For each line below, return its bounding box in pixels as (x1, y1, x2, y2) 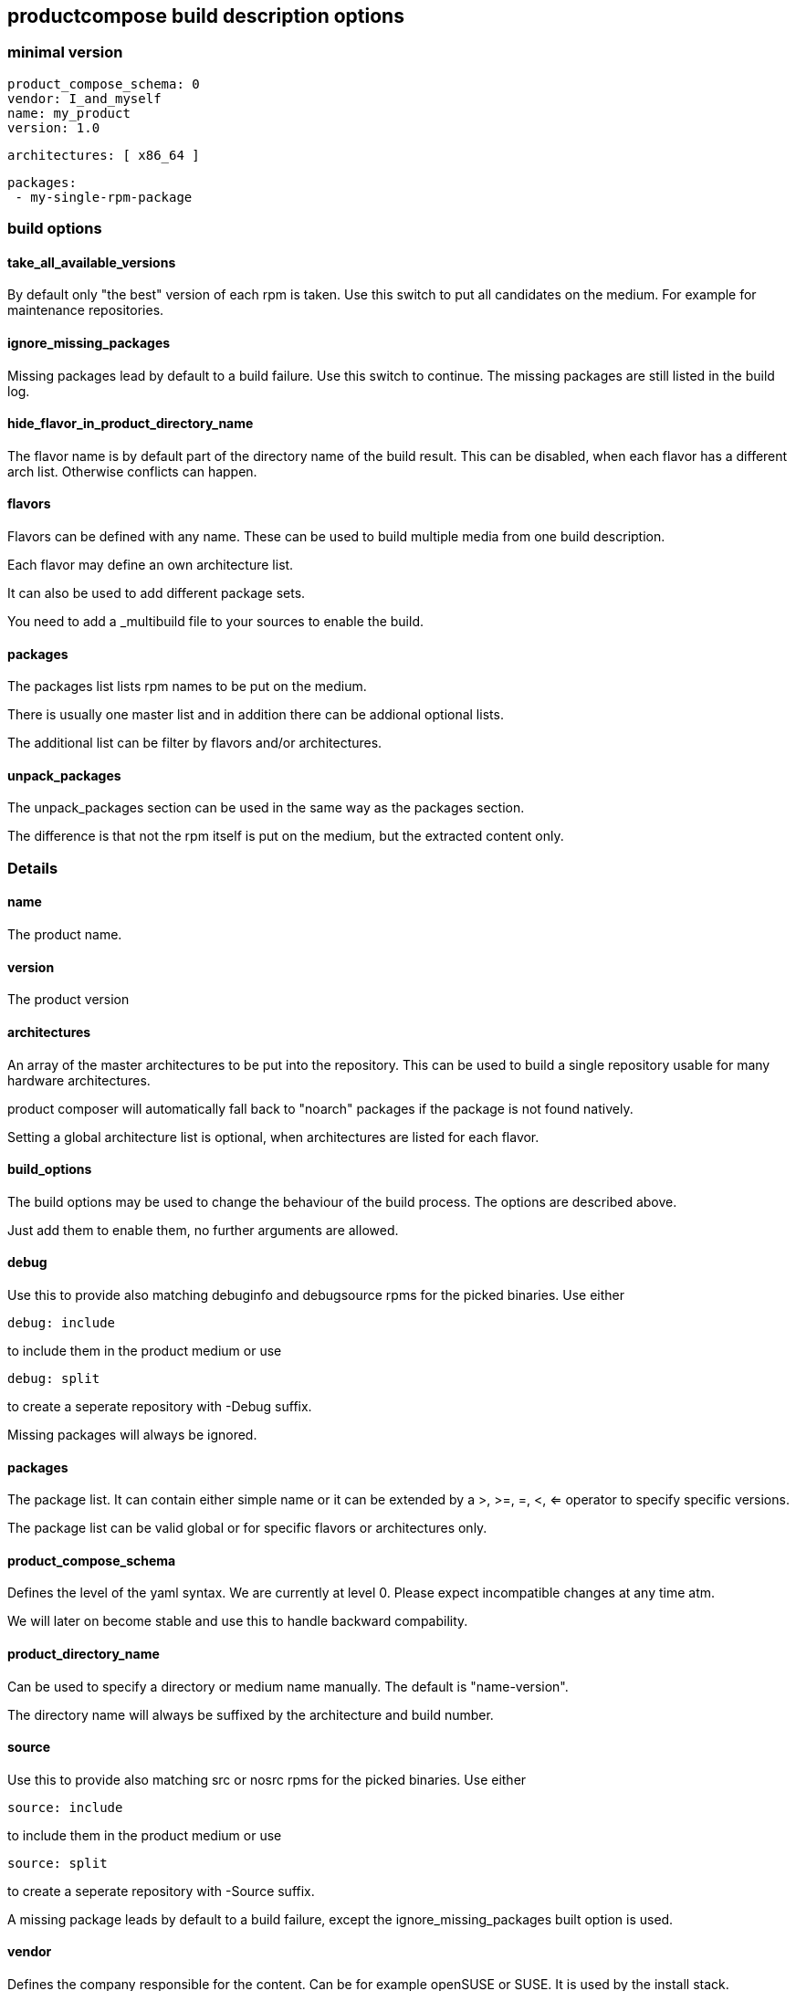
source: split (7, 1855, 108, 1870)
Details (7, 858, 58, 877)
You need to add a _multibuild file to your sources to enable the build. (7, 613, 424, 630)
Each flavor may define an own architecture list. (7, 557, 294, 573)
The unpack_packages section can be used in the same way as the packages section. (7, 800, 525, 816)
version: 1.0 (7, 120, 100, 135)
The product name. (7, 927, 122, 943)
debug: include (7, 1315, 116, 1330)
